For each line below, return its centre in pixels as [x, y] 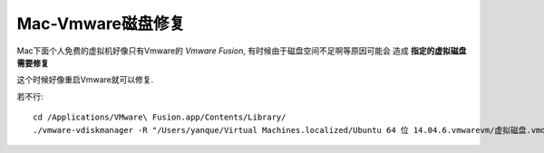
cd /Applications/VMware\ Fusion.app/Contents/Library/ [160, 117]
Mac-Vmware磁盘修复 [101, 24]
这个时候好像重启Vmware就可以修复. [85, 80]
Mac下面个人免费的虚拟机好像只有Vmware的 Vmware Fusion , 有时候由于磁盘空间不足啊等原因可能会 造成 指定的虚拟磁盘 [242, 51]
